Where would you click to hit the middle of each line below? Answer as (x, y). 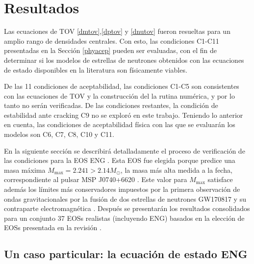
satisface (220, 179)
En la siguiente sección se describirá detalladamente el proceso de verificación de (125, 150)
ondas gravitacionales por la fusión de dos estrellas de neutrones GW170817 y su (125, 198)
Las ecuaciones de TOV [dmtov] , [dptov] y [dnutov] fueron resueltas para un (117, 31)
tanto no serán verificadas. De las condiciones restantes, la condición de (111, 105)
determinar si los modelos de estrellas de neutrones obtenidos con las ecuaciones (124, 60)
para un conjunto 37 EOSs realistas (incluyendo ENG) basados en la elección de (124, 218)
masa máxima (25, 170)
